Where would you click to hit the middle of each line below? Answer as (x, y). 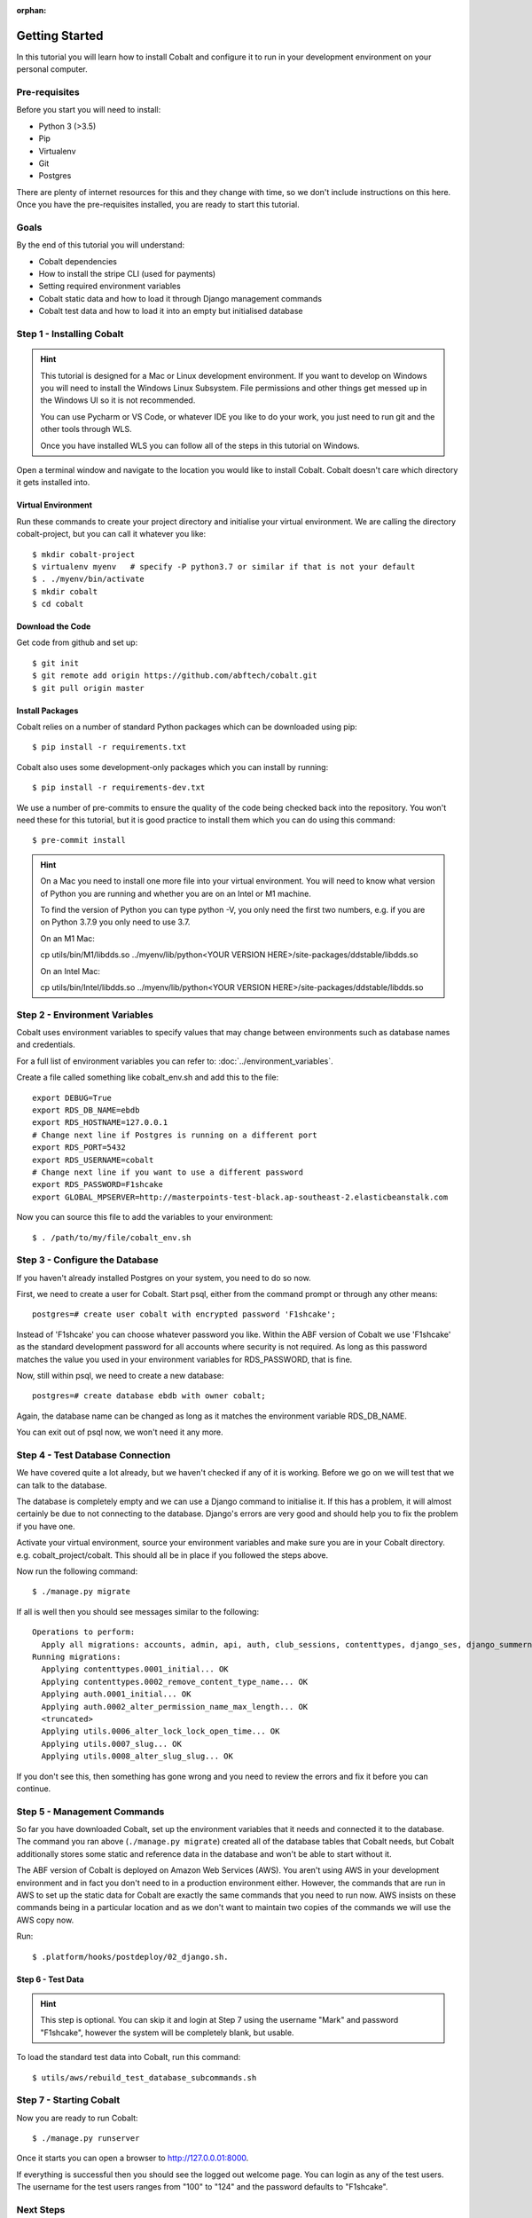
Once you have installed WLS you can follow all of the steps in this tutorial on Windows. (200, 445)
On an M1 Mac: (67, 938)
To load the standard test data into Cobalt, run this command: (129, 2057)
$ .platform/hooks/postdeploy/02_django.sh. (131, 1957)
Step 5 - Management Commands (90, 1812)
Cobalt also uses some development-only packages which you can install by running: (172, 767)
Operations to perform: (84, 1632)
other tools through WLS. (86, 429)
